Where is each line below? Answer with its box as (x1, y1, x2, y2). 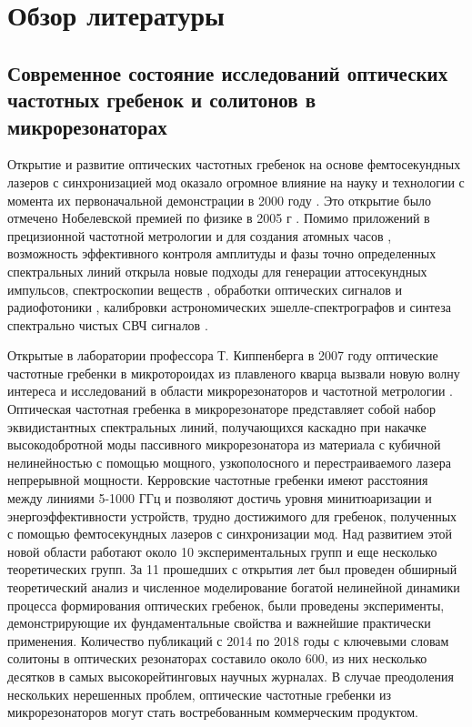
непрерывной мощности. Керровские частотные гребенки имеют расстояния (7, 470, 428, 490)
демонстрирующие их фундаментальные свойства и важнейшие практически (7, 613, 431, 632)
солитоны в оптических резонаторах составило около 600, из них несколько (7, 649, 427, 668)
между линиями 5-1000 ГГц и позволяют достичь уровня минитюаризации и (7, 489, 432, 508)
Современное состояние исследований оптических (7, 58, 448, 86)
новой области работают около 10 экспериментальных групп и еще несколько (7, 541, 437, 560)
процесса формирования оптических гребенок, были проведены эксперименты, (7, 595, 445, 614)
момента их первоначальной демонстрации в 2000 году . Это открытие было (7, 190, 432, 209)
